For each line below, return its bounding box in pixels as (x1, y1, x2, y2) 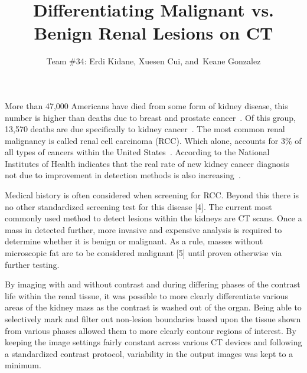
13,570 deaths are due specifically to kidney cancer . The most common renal (5, 123, 285, 135)
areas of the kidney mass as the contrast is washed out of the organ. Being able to (5, 301, 302, 313)
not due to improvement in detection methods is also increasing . (5, 169, 241, 181)
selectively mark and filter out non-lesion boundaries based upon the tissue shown (5, 313, 301, 325)
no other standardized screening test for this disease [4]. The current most (5, 200, 272, 212)
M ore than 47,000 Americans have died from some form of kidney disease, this (5, 99, 288, 112)
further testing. (5, 258, 60, 270)
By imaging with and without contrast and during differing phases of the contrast (5, 278, 301, 290)
